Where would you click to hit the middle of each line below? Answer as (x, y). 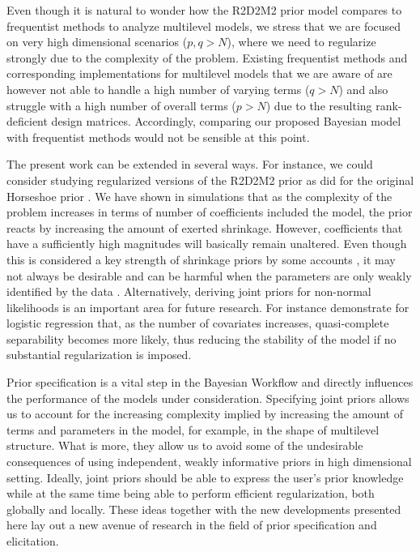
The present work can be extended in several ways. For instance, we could (190, 164)
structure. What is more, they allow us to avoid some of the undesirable (185, 445)
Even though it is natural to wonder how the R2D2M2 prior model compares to (204, 10)
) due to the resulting (319, 105)
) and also (363, 89)
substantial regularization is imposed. (99, 355)
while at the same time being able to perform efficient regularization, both (191, 493)
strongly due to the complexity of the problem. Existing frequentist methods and (207, 57)
